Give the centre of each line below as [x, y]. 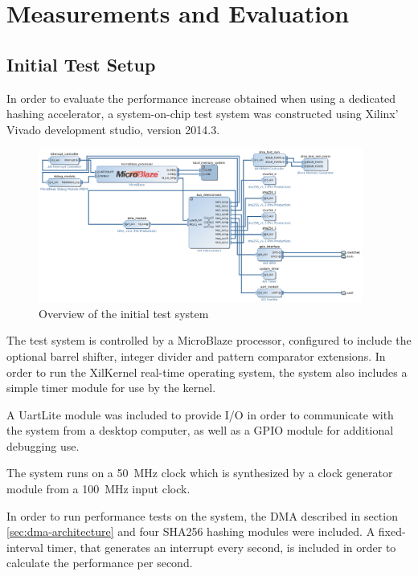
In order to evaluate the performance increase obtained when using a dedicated [201, 98]
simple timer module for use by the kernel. [111, 388]
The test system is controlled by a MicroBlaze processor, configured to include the [209, 340]
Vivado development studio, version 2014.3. [113, 129]
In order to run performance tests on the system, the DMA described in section [202, 515]
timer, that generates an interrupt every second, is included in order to [221, 547]
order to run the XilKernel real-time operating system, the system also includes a [207, 372]
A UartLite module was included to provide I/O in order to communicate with [200, 414]
